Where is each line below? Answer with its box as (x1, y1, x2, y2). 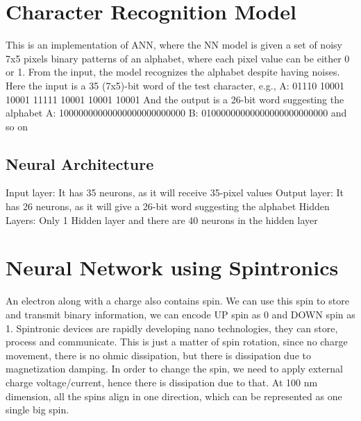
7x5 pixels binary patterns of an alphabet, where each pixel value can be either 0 (6, 51, 350, 65)
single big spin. (6, 402, 69, 417)
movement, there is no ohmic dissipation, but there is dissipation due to (6, 347, 311, 362)
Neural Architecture (6, 153, 154, 174)
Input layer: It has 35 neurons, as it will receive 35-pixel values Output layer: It (6, 185, 344, 200)
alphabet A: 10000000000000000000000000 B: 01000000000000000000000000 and (6, 105, 347, 120)
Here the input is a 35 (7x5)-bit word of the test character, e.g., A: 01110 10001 (6, 78, 344, 92)
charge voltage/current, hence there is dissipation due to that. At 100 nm (6, 375, 318, 389)
